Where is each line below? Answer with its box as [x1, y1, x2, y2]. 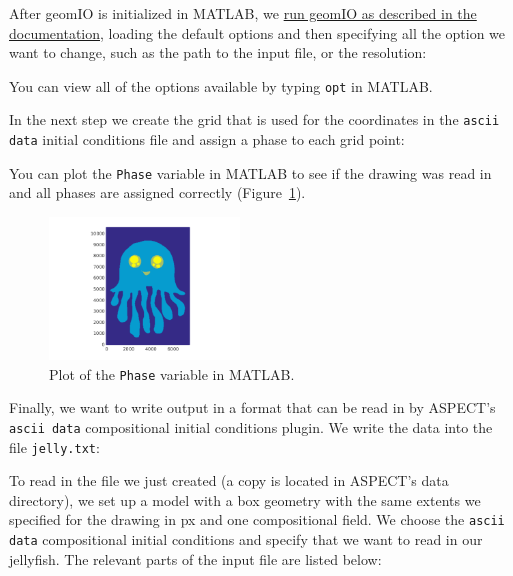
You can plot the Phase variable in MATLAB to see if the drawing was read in [9, 162, 492, 183]
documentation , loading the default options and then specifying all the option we [9, 22, 506, 43]
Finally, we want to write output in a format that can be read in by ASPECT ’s [9, 397, 496, 418]
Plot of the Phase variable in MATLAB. [49, 363, 295, 384]
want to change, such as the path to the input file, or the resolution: [9, 42, 427, 63]
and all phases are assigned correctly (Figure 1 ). [9, 182, 306, 203]
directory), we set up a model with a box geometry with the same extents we [9, 489, 481, 510]
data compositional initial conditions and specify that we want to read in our [9, 529, 483, 550]
